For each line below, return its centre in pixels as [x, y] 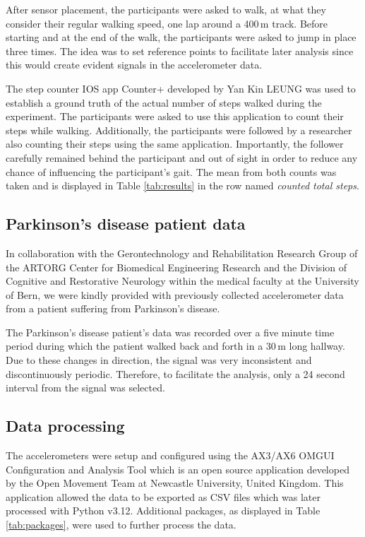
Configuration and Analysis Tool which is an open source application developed [178, 469]
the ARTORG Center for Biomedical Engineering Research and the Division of [176, 267]
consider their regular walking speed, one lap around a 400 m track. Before [167, 23]
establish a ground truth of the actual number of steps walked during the [164, 102]
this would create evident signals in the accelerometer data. [134, 65]
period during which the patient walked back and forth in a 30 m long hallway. [175, 346]
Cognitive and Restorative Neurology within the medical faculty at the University [182, 281]
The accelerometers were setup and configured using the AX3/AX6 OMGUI [170, 455]
